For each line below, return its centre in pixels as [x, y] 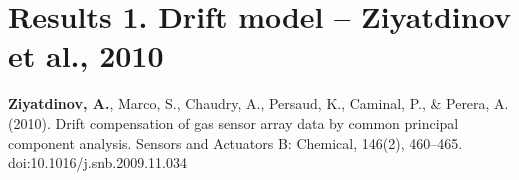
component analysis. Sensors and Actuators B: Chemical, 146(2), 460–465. [235, 142]
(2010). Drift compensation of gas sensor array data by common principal [233, 122]
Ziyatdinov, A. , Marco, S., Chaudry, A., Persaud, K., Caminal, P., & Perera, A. [258, 103]
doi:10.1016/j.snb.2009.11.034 [98, 162]
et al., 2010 [86, 55]
